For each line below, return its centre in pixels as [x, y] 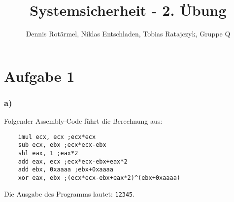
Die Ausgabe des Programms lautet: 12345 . [69, 193]
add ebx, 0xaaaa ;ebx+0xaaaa [66, 170]
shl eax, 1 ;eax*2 [48, 153]
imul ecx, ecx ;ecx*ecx [57, 137]
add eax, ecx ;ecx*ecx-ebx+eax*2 [73, 161]
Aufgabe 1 [39, 76]
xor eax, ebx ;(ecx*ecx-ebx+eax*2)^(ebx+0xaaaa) [99, 178]
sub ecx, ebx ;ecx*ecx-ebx [62, 145]
